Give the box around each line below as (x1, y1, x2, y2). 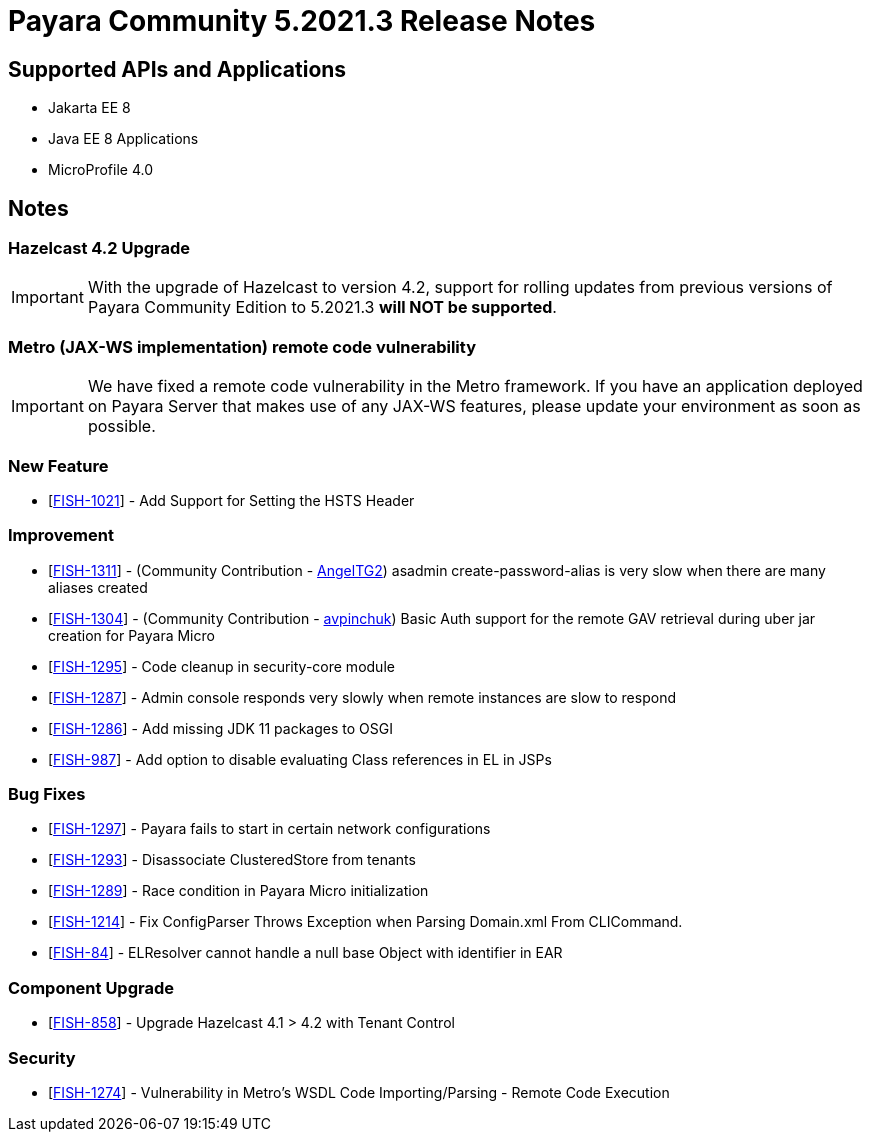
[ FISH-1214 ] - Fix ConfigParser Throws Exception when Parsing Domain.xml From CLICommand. (48, 913, 683, 931)
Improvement (8, 525, 114, 546)
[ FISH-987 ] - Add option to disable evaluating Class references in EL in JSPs (48, 750, 552, 768)
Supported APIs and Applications (8, 56, 347, 82)
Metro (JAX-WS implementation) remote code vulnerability (8, 336, 477, 357)
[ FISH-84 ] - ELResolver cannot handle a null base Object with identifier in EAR (48, 944, 563, 962)
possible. (87, 416, 156, 437)
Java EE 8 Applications (48, 130, 199, 148)
